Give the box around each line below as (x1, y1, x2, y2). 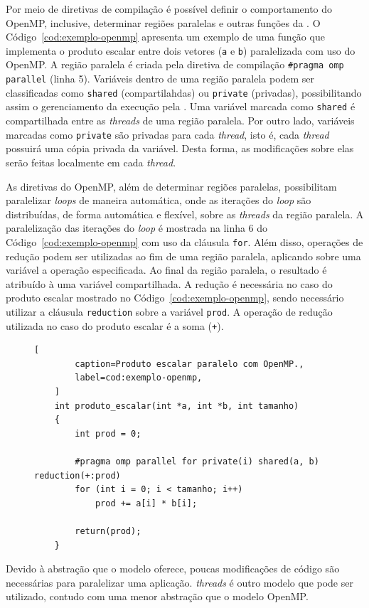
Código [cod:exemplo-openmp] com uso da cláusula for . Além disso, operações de (6, 234, 363, 249)
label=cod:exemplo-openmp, (75, 373, 203, 383)
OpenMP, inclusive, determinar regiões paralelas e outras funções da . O (6, 15, 321, 30)
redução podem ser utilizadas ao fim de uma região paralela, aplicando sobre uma (6, 248, 361, 263)
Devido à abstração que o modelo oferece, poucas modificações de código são (6, 561, 340, 576)
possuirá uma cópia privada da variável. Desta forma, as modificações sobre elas (6, 141, 354, 156)
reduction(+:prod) (34, 470, 121, 481)
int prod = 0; (75, 428, 141, 439)
